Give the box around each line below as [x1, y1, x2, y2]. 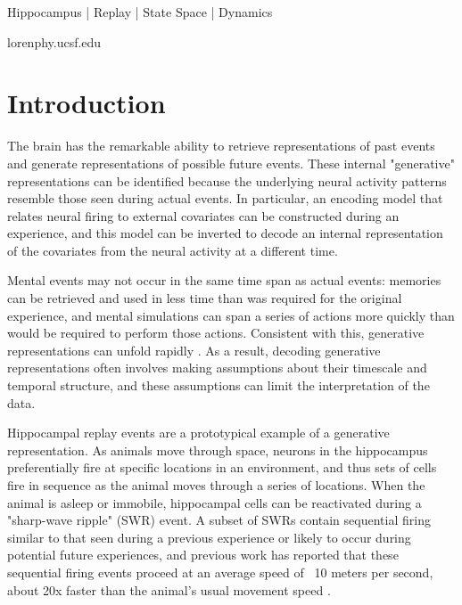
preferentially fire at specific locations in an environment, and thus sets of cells [7, 458, 437, 477]
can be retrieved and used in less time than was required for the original [7, 289, 402, 307]
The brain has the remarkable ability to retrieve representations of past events [7, 136, 435, 155]
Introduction [7, 85, 166, 121]
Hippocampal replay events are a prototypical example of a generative [7, 423, 390, 442]
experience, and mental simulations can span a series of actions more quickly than [7, 306, 455, 324]
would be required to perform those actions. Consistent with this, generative [7, 323, 425, 342]
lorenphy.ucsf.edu [7, 32, 102, 51]
